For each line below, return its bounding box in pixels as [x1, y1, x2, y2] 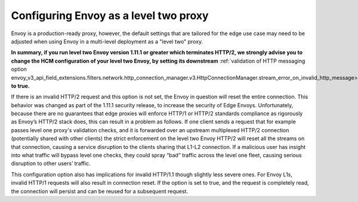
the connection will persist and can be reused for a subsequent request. [11, 188, 188, 195]
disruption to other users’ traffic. [11, 160, 91, 167]
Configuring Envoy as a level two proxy [11, 9, 209, 22]
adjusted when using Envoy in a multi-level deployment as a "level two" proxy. [11, 38, 203, 45]
